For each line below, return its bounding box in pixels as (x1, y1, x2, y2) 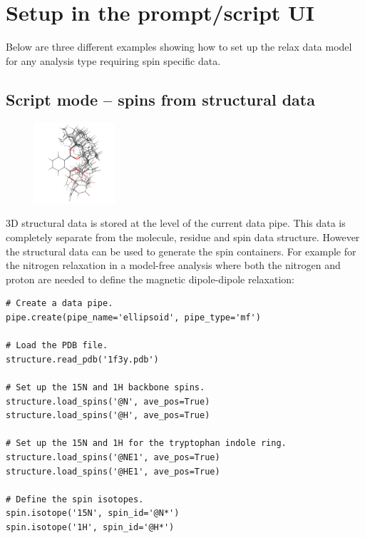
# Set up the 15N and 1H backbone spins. (6, 382, 205, 393)
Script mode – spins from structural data (6, 88, 315, 110)
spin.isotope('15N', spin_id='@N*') (6, 508, 180, 519)
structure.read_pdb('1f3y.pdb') (6, 354, 159, 365)
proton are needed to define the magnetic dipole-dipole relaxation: (6, 271, 294, 286)
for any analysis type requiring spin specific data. (6, 53, 221, 68)
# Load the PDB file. (6, 340, 108, 351)
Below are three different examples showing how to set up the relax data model (6, 39, 352, 54)
